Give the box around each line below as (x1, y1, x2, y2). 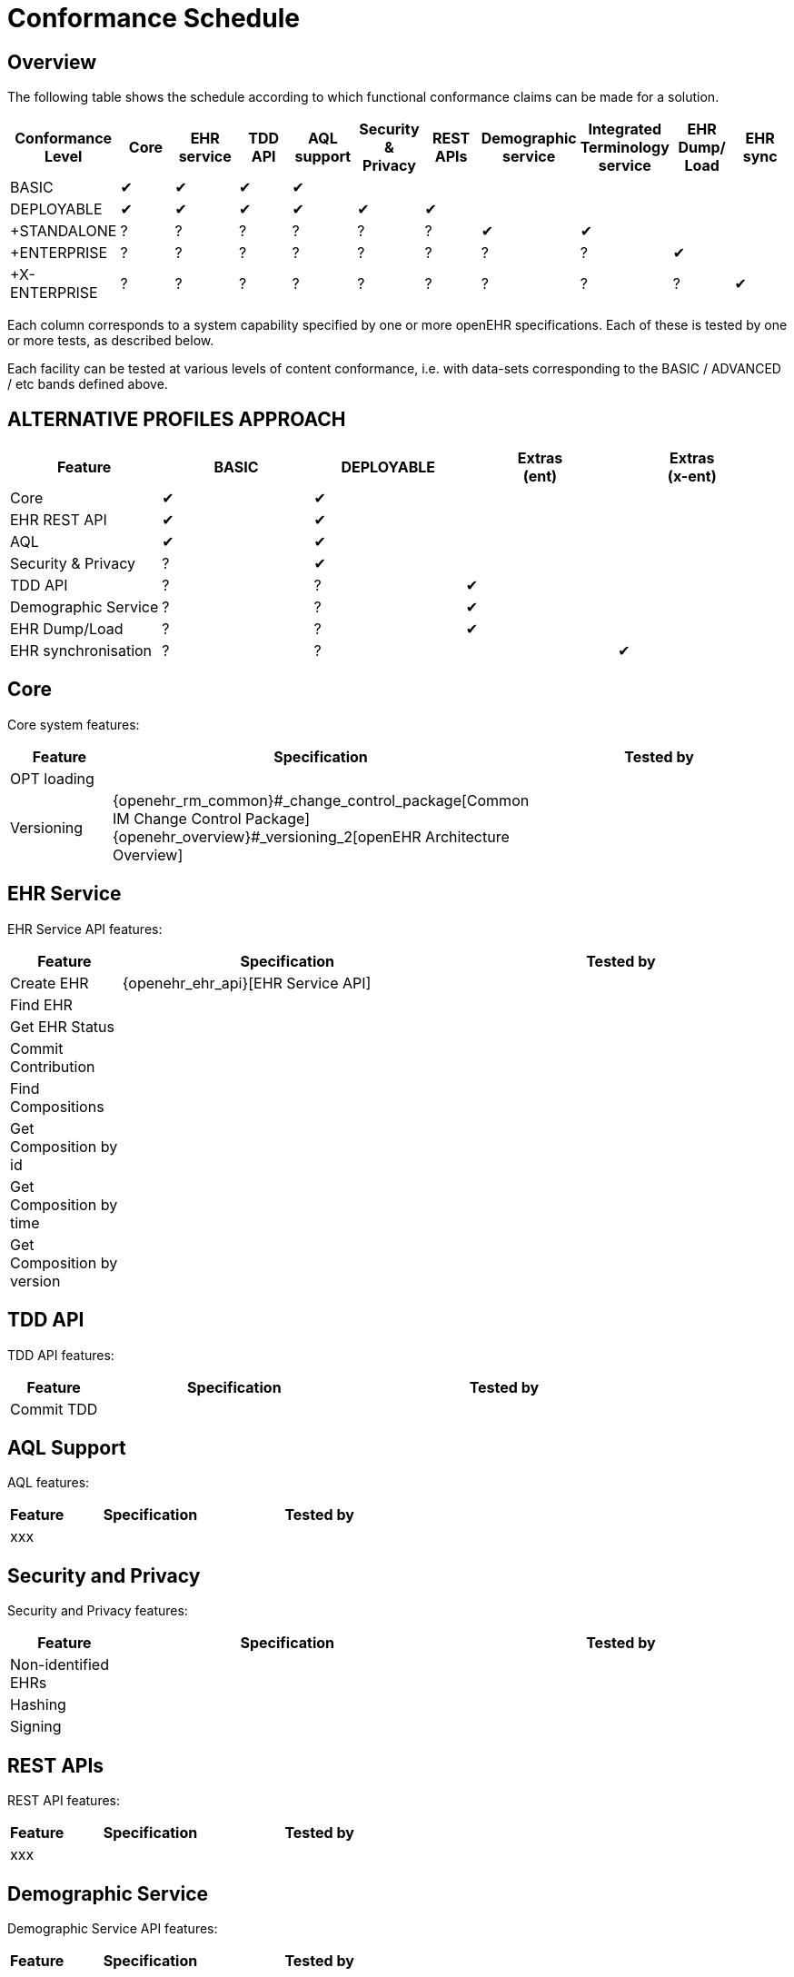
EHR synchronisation (10, 641, 153, 661)
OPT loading (10, 769, 94, 788)
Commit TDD (10, 1399, 98, 1418)
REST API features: (7, 1793, 121, 1809)
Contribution (10, 1057, 95, 1076)
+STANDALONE (10, 222, 117, 241)
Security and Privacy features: (7, 1603, 188, 1619)
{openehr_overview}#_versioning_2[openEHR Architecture (112, 827, 510, 846)
